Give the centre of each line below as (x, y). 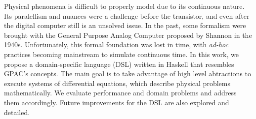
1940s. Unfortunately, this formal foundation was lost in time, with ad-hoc (116, 45)
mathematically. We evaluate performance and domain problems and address (120, 93)
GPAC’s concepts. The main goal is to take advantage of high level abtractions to (128, 74)
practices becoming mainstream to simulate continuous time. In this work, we (121, 54)
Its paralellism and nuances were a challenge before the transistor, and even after (127, 15)
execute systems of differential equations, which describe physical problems (117, 83)
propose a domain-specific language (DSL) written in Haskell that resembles (119, 64)
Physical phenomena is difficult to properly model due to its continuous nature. (124, 6)
